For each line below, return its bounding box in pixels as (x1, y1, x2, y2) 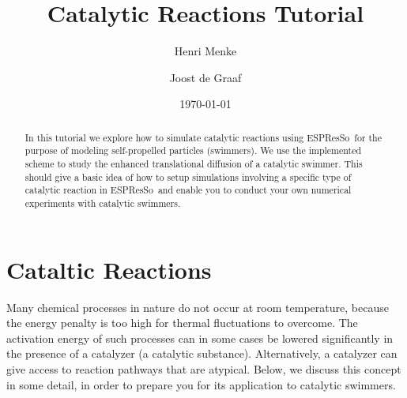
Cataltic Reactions (6, 253, 212, 285)
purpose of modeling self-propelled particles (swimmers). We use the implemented (24, 144, 362, 157)
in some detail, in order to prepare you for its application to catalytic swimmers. (6, 376, 396, 392)
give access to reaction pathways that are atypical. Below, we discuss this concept (6, 360, 401, 377)
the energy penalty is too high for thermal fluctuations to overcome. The (6, 314, 358, 331)
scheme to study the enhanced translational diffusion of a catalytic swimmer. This (24, 157, 363, 171)
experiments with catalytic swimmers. (24, 196, 181, 209)
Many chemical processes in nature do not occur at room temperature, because (6, 298, 389, 315)
